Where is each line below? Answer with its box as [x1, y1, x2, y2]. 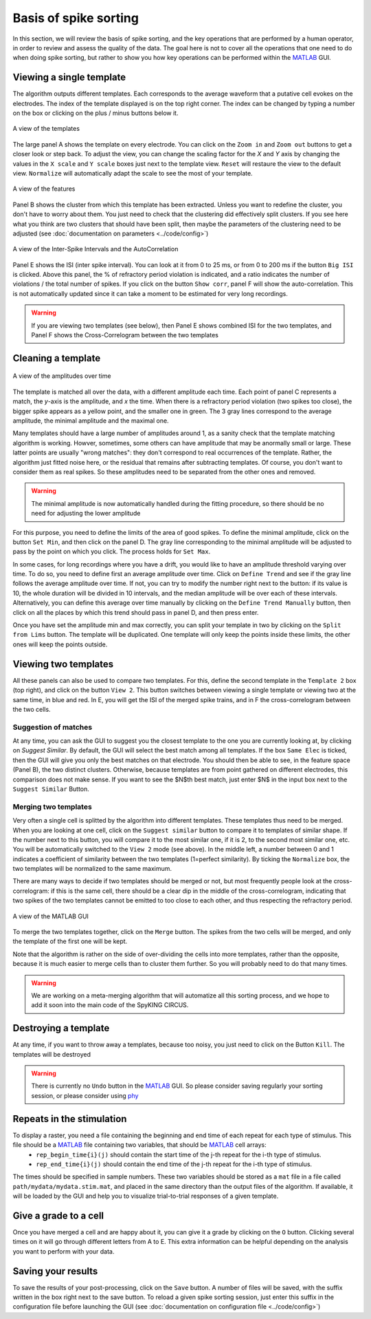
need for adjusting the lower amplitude [31, 509, 141, 518]
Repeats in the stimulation [12, 1112, 127, 1125]
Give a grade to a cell [12, 1210, 104, 1221]
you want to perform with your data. [12, 1247, 115, 1256]
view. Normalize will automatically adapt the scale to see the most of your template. [12, 169, 254, 177]
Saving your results [12, 1265, 98, 1277]
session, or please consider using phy [31, 1091, 139, 1099]
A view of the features [12, 184, 76, 193]
